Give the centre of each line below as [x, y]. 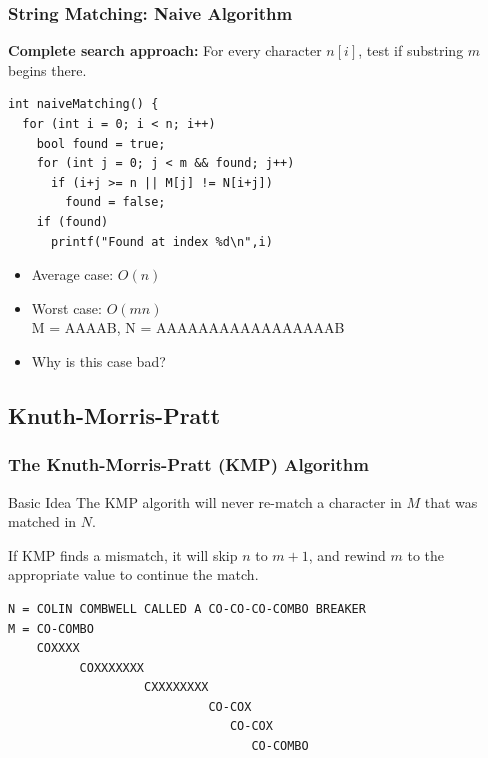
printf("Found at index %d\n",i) [161, 241]
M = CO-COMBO [51, 628]
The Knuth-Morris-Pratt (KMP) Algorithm [188, 464]
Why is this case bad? [98, 360]
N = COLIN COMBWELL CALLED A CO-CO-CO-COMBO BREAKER [187, 608]
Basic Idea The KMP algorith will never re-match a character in [205, 501]
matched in [42, 521]
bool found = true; [101, 143]
